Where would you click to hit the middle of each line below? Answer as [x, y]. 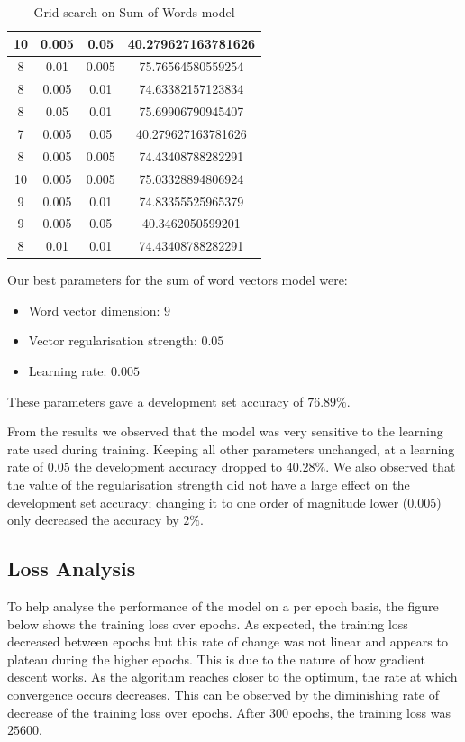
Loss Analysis [72, 568]
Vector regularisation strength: [113, 340]
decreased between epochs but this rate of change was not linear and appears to [228, 641]
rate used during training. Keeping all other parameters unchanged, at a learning [231, 449]
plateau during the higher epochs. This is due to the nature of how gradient [216, 659]
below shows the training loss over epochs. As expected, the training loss [208, 623]
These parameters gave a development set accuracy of [155, 401]
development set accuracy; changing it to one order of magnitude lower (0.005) [224, 502]
